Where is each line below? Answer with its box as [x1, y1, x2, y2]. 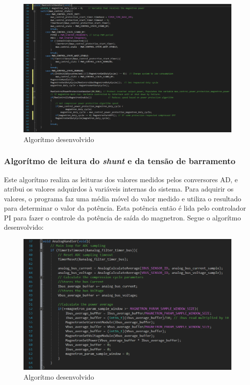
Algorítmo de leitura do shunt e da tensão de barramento [4, 155, 236, 167]
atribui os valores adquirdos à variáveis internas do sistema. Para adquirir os [4, 184, 234, 194]
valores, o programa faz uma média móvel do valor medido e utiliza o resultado [4, 193, 242, 203]
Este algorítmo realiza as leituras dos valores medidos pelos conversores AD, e [4, 174, 238, 184]
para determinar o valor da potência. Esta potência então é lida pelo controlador [4, 203, 246, 213]
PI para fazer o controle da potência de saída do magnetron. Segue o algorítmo [4, 212, 241, 222]
